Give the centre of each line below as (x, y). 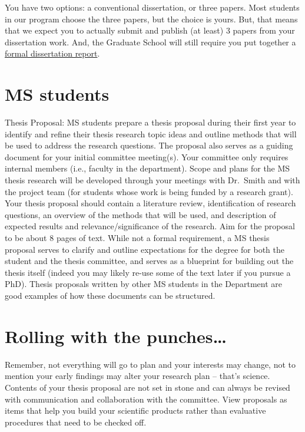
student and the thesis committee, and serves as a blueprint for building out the (149, 261)
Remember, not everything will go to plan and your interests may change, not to (150, 364)
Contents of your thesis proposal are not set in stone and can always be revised (147, 387)
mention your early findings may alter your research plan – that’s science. (137, 376)
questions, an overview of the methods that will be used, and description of (140, 214)
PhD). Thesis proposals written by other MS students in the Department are (144, 284)
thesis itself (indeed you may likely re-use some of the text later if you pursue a (148, 272)
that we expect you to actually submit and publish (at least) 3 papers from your (150, 30)
